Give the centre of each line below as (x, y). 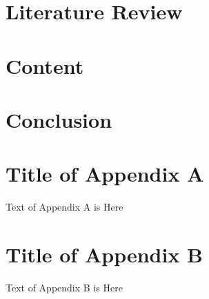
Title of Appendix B (104, 254)
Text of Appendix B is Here (64, 287)
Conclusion (59, 119)
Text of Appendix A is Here (64, 207)
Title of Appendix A (105, 174)
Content (45, 65)
